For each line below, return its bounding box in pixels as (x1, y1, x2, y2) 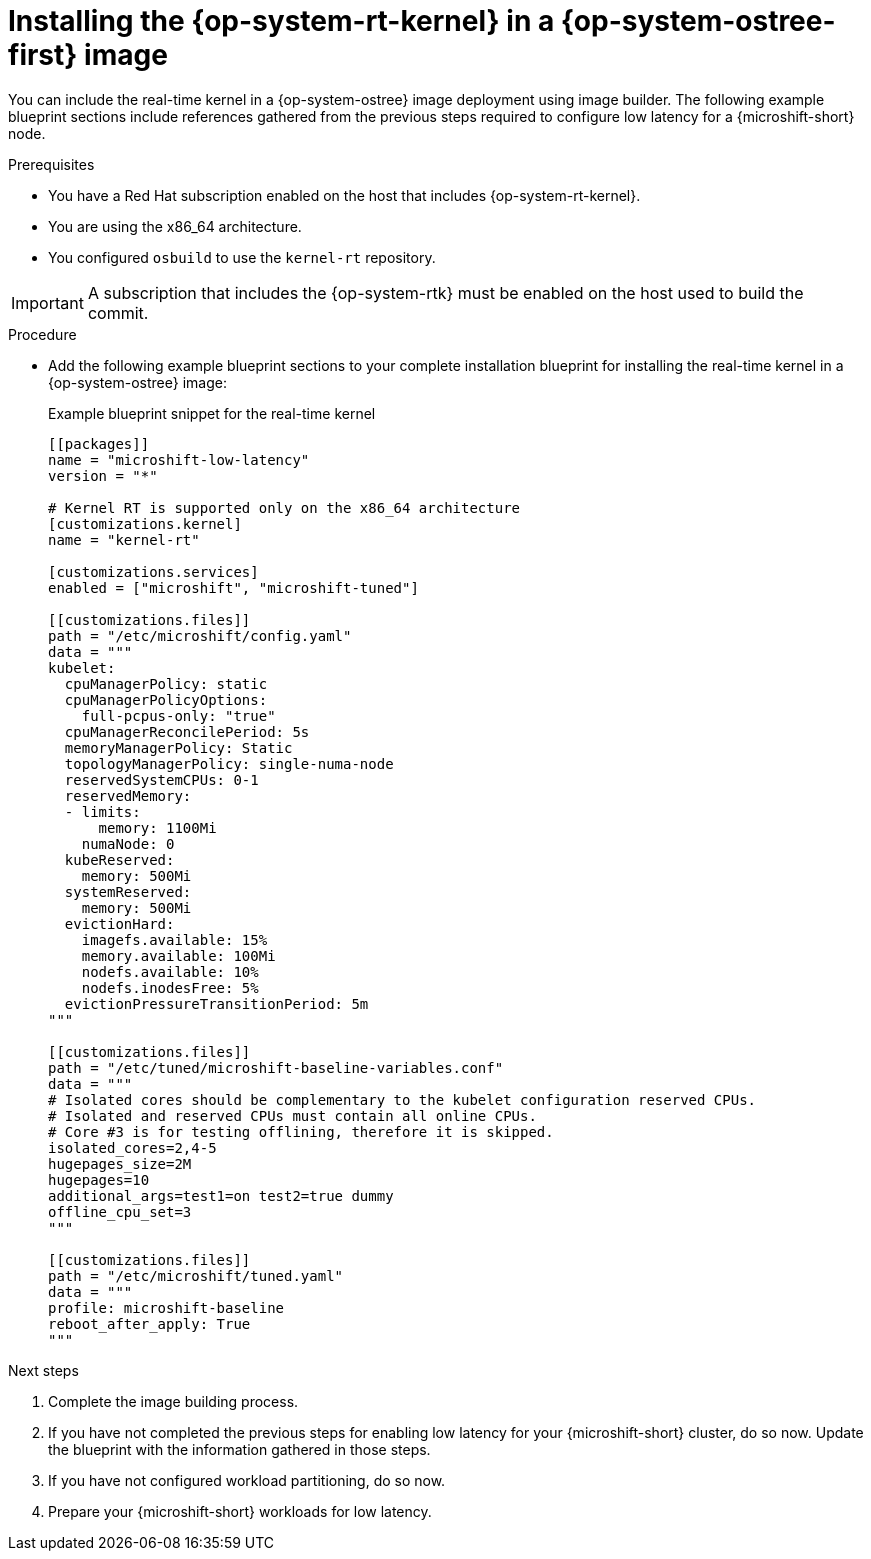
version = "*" (48, 467, 158, 484)
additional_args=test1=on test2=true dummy (48, 1187, 394, 1204)
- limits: (64, 803, 141, 820)
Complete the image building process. (48, 1392, 299, 1410)
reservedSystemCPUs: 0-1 (64, 771, 259, 788)
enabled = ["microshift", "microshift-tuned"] (48, 579, 419, 596)
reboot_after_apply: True (48, 1315, 251, 1332)
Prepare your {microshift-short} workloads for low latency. (48, 1502, 432, 1520)
